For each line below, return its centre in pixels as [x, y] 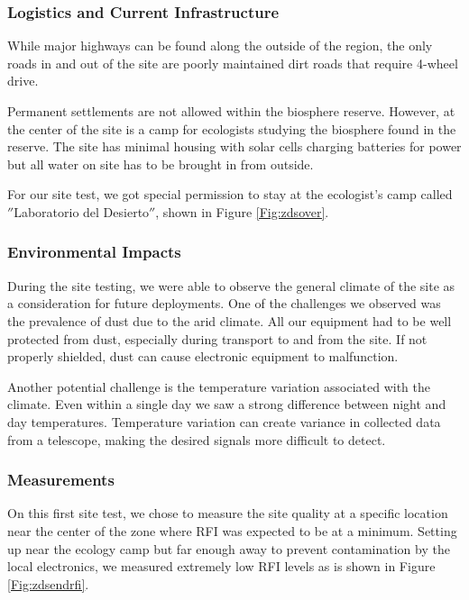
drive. [23, 81]
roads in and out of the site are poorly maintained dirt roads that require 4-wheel [233, 63]
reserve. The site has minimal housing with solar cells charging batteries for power [234, 146]
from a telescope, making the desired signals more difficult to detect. [197, 439]
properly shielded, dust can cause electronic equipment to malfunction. [203, 356]
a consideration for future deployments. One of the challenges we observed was [224, 303]
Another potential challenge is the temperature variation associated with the [219, 386]
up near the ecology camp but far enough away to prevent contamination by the [229, 548]
